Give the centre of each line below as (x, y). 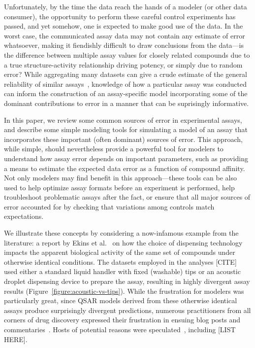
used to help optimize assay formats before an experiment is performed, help (119, 187)
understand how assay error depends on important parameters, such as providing (126, 158)
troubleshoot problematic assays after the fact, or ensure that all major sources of (127, 197)
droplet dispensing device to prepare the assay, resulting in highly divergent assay (127, 281)
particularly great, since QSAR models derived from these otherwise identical (121, 300)
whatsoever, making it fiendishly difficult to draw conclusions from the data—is (124, 45)
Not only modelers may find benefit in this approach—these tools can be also (120, 178)
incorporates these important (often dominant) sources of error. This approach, (123, 139)
